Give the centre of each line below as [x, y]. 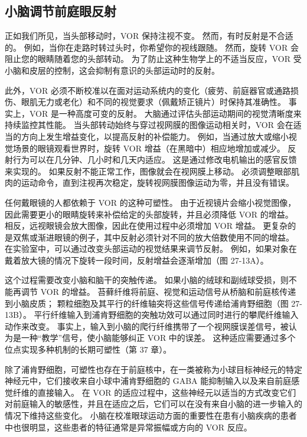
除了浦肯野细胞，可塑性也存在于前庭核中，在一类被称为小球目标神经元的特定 [153, 369]
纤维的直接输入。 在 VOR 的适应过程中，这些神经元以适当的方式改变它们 [154, 392]
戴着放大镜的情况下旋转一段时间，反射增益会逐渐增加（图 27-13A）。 [137, 260]
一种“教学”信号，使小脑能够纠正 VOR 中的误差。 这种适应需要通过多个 [158, 338]
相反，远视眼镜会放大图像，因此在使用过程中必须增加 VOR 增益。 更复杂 [146, 226]
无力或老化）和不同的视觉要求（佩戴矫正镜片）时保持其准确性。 [161, 102]
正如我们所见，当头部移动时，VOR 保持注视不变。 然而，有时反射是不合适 [149, 36]
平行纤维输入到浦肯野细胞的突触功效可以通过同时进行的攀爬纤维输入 [166, 315]
